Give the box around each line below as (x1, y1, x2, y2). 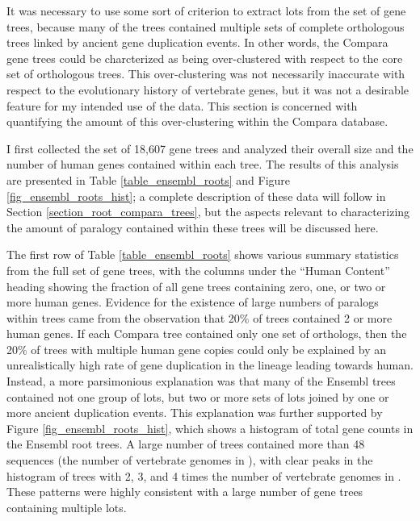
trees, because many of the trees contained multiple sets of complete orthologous (6, 18, 405, 35)
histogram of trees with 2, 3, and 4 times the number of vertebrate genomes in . (6, 467, 401, 484)
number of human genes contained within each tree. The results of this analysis (6, 156, 399, 173)
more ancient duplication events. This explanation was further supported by (6, 404, 383, 421)
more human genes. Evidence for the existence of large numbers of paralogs (6, 294, 379, 311)
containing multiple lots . (6, 498, 127, 515)
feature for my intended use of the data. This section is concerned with (6, 97, 358, 114)
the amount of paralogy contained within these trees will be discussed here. (6, 219, 379, 235)
